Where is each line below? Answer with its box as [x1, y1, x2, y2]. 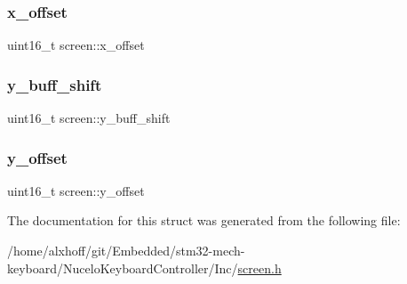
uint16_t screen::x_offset [7, 36, 145, 54]
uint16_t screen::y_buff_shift [7, 109, 171, 127]
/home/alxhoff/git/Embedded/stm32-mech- [7, 241, 245, 260]
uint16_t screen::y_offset [7, 181, 145, 199]
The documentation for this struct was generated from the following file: [7, 211, 401, 230]
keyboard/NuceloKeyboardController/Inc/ [7, 258, 238, 277]
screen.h [237, 258, 282, 277]
